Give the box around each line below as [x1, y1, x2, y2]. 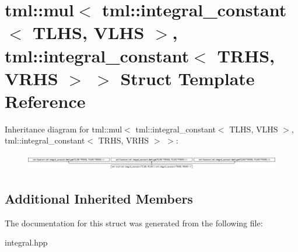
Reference [5, 89, 86, 113]
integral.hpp [5, 236, 48, 249]
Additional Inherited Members [5, 190, 193, 208]
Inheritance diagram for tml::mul [5, 123, 122, 135]
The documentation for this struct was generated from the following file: [5, 216, 263, 229]
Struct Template [120, 66, 255, 90]
